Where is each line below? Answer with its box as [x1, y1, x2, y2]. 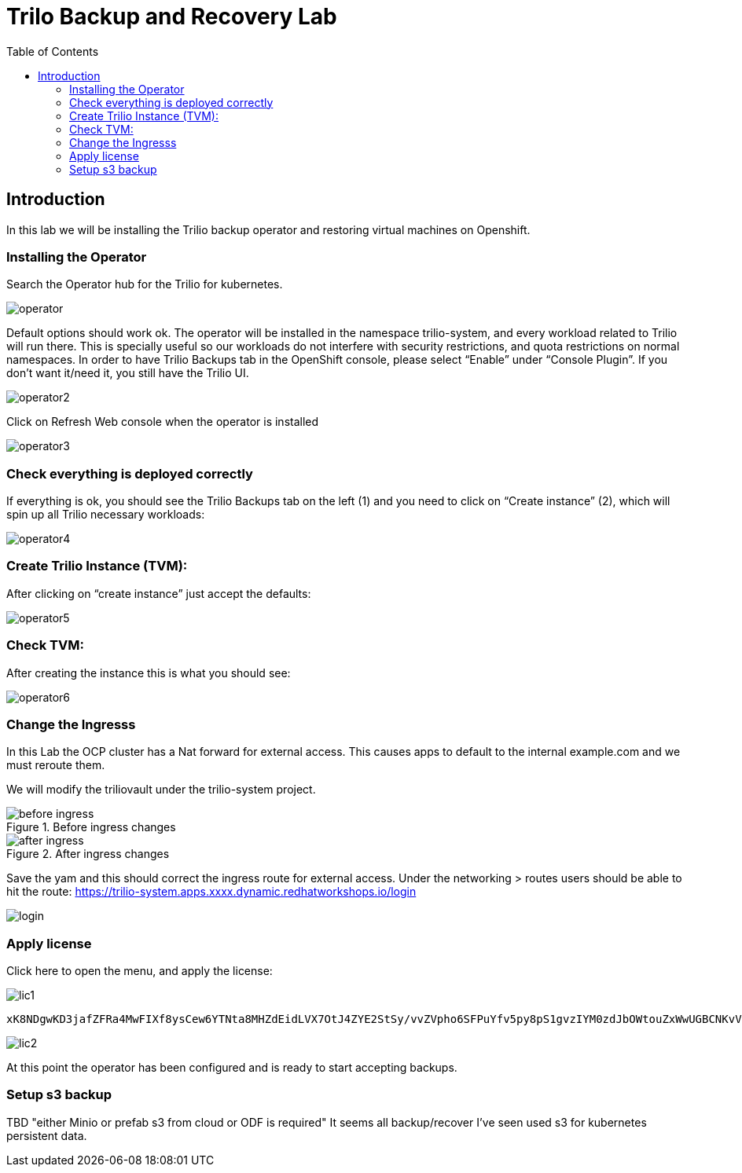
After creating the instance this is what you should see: [6, 665, 291, 680]
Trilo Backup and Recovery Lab [6, 3, 337, 30]
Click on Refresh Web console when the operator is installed [6, 415, 319, 429]
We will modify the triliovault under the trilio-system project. [6, 783, 316, 797]
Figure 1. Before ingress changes [6, 820, 176, 834]
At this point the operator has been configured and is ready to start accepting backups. [6, 1061, 457, 1075]
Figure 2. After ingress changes [6, 847, 170, 861]
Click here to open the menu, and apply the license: [6, 964, 273, 978]
